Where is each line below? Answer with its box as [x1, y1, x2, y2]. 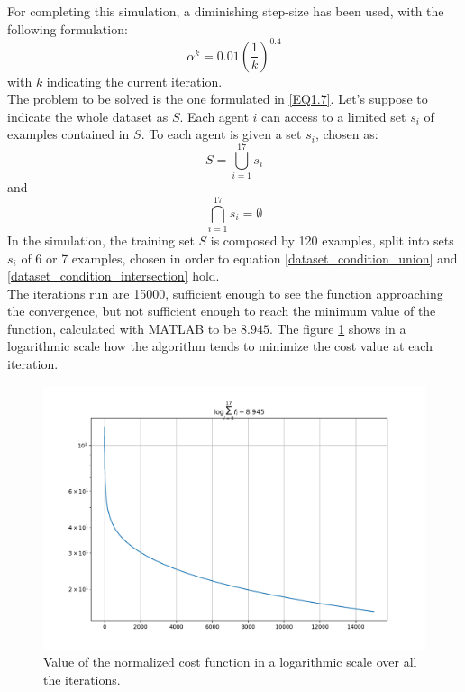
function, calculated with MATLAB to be [7, 318, 237, 337]
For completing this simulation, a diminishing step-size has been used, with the [7, 2, 444, 20]
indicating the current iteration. [46, 71, 223, 90]
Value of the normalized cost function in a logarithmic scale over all [43, 652, 417, 671]
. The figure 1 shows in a [269, 318, 406, 337]
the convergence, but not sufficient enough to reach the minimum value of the [7, 301, 436, 320]
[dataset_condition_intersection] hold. [7, 266, 220, 285]
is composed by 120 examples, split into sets [210, 230, 454, 249]
